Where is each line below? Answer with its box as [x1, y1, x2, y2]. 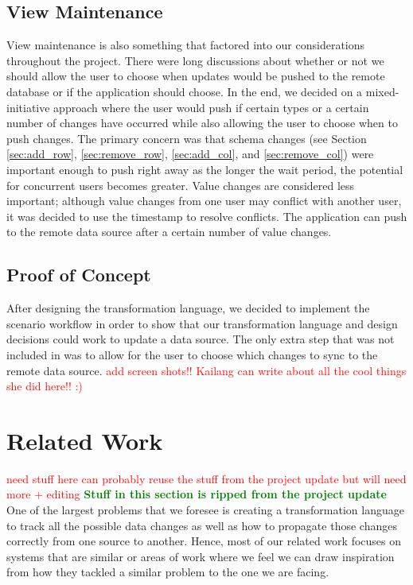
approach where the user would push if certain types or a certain [53, 99, 369, 115]
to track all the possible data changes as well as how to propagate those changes [6, 517, 397, 533]
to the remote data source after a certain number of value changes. [6, 223, 332, 240]
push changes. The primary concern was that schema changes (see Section [6, 130, 367, 146]
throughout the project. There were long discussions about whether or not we [6, 52, 384, 68]
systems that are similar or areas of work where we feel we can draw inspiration [6, 548, 395, 564]
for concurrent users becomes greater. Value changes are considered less [6, 176, 355, 193]
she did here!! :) [6, 378, 83, 394]
